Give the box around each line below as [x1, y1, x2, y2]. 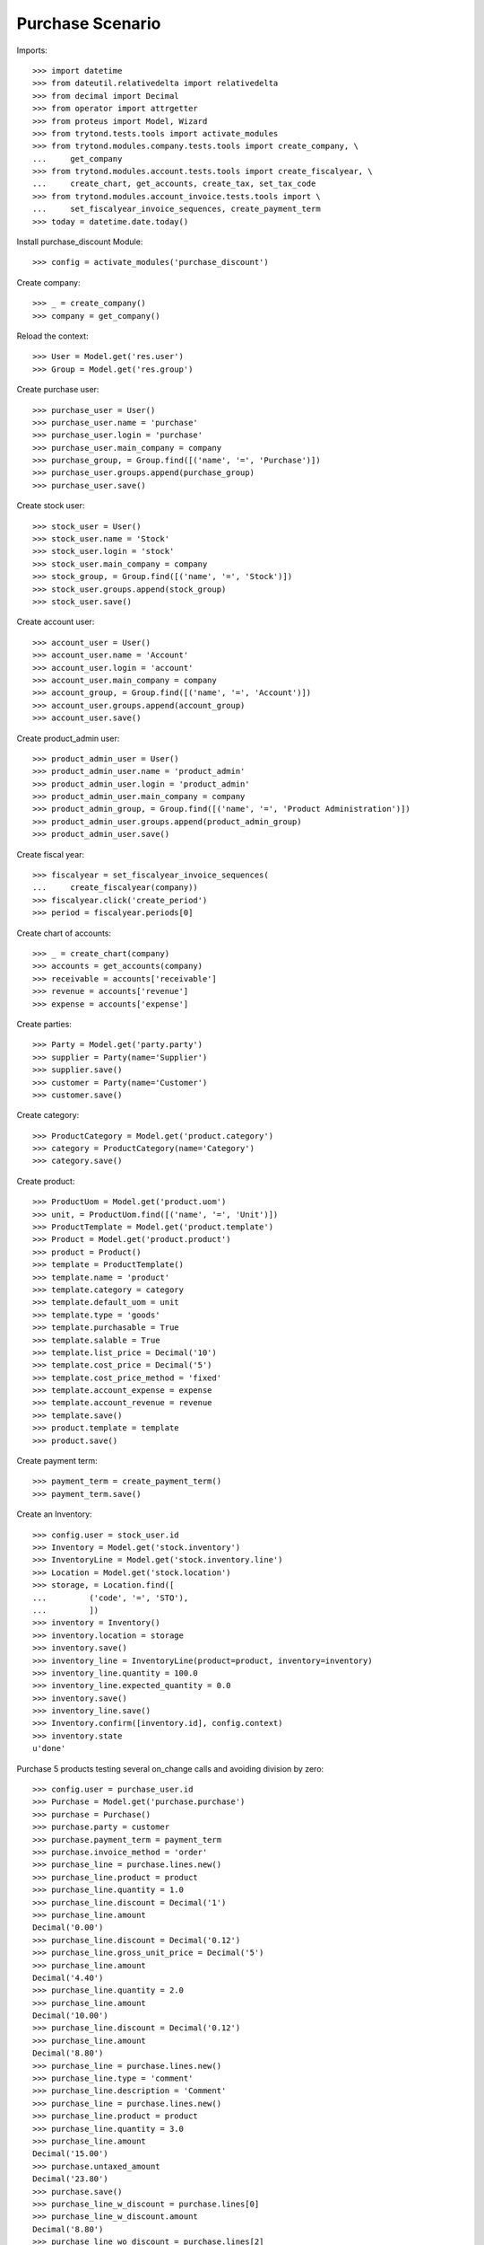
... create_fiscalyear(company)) [32, 883, 199, 893]
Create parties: [16, 1018, 72, 1029]
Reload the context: [16, 330, 89, 341]
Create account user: [16, 616, 95, 628]
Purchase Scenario [16, 13, 161, 33]
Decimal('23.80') [32, 2174, 108, 2184]
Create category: [16, 1110, 80, 1121]
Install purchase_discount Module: [16, 236, 143, 247]
